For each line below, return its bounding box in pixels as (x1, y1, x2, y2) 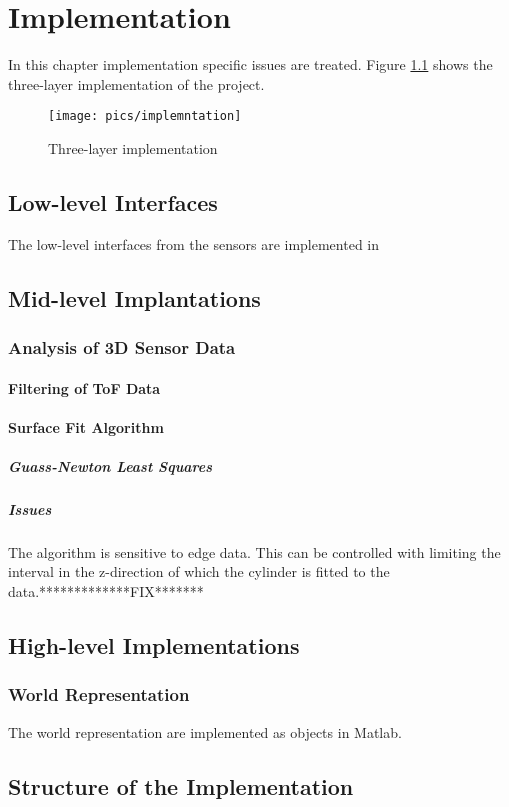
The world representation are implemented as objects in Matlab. (8, 721, 402, 742)
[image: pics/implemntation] (48, 109, 242, 124)
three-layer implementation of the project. (8, 73, 265, 94)
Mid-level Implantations (8, 282, 261, 313)
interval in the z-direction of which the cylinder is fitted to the (8, 561, 390, 582)
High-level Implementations (8, 630, 300, 661)
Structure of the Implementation (8, 770, 354, 801)
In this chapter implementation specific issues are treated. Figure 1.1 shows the (8, 54, 493, 75)
